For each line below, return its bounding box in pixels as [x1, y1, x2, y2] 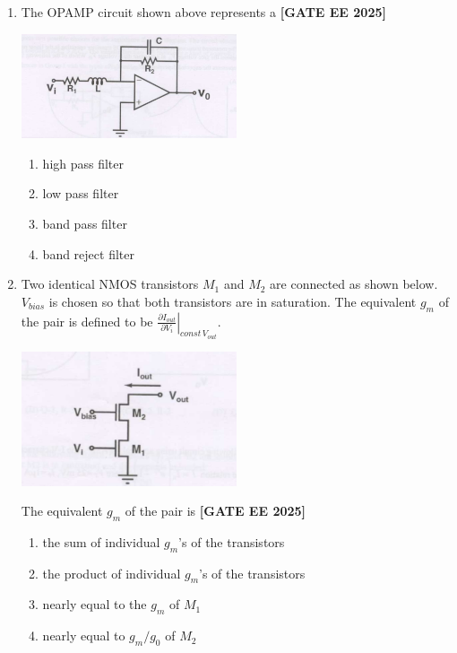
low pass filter [42, 184, 119, 203]
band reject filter [42, 244, 134, 263]
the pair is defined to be [21, 311, 153, 330]
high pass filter [42, 153, 125, 172]
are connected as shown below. [270, 274, 438, 293]
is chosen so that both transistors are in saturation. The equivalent [48, 292, 417, 310]
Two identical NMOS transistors [21, 274, 199, 293]
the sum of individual [42, 532, 160, 551]
